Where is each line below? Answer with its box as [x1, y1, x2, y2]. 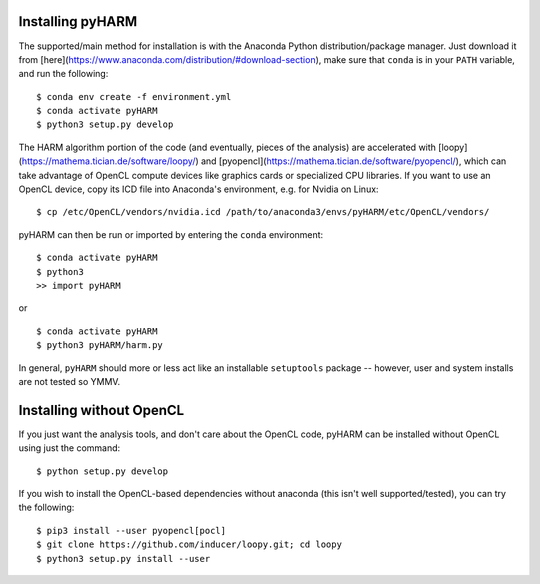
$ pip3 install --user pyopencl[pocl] [36, 525, 227, 536]
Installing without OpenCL [18, 401, 185, 419]
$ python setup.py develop [36, 465, 169, 477]
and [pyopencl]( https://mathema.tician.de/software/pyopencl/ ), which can [200, 155, 507, 167]
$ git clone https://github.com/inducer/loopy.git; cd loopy [36, 539, 342, 550]
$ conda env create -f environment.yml [36, 91, 232, 102]
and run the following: [18, 68, 109, 80]
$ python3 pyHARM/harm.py [36, 340, 164, 351]
